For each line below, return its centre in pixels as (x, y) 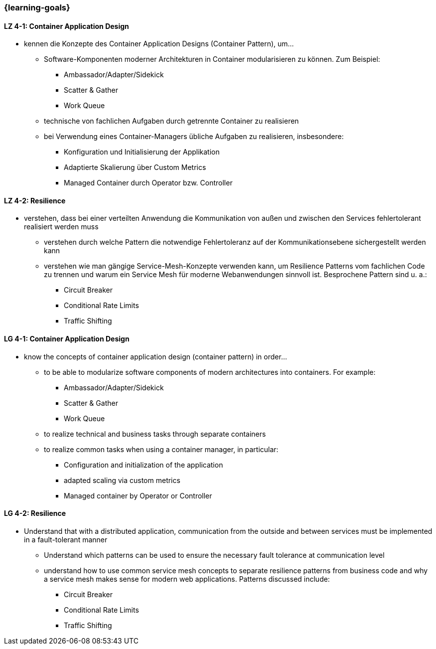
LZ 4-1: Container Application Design (67, 26)
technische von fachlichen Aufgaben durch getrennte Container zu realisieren (171, 121)
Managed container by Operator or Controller (138, 495)
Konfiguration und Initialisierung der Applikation (142, 152)
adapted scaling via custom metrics (122, 480)
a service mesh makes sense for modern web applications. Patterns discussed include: (187, 579)
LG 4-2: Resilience (35, 513)
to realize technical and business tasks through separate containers (155, 434)
